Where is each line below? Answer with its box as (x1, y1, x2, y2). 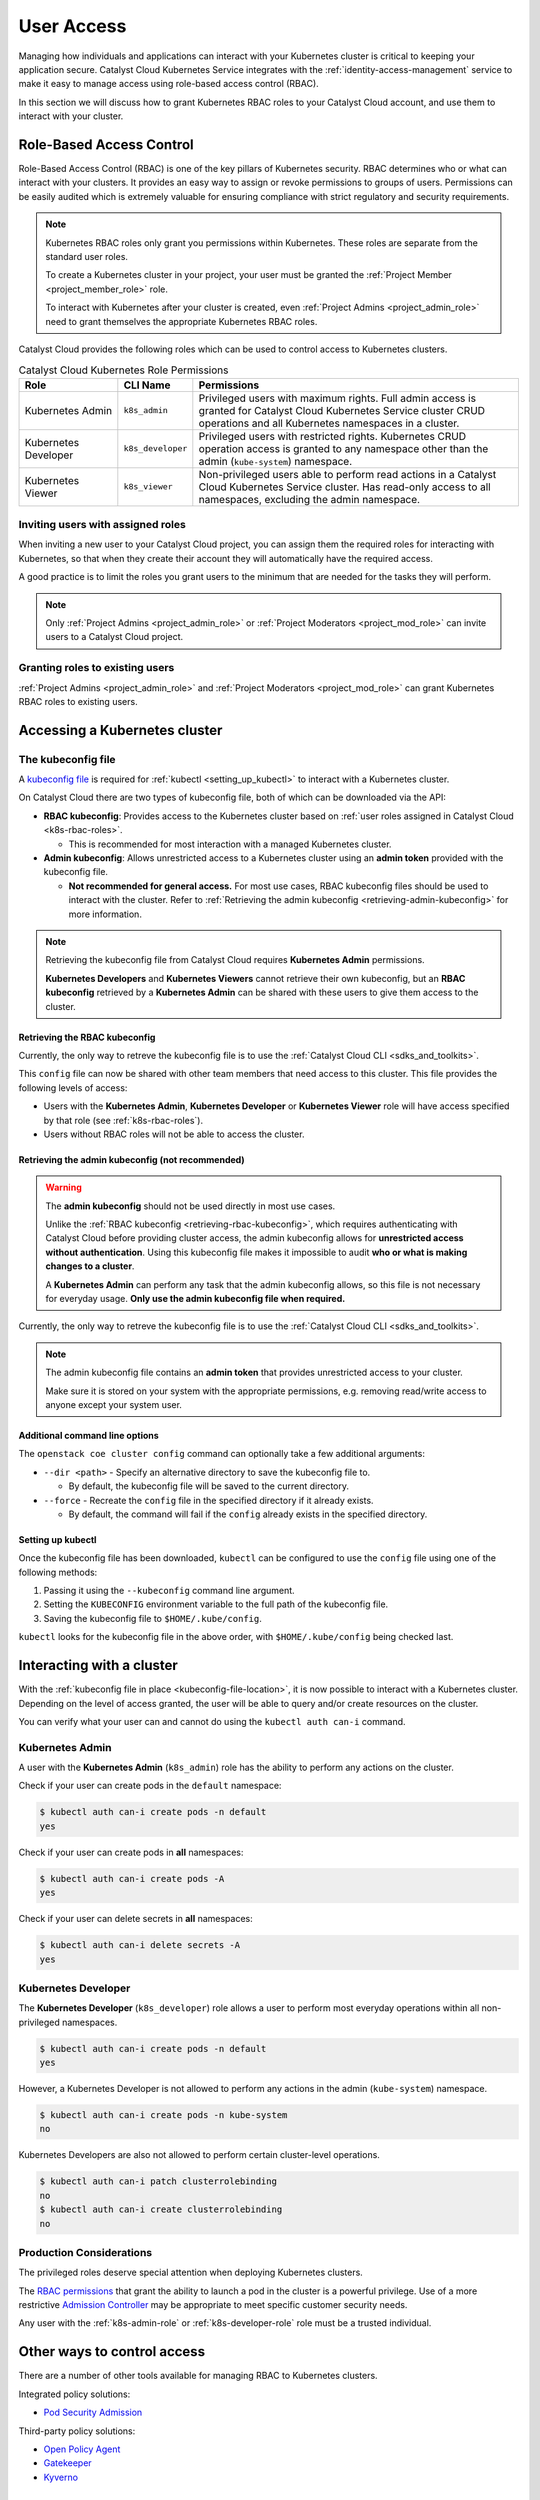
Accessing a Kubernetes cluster (18, 721, 223, 739)
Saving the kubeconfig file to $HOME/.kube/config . (43, 1612, 262, 1624)
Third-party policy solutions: (18, 2425, 136, 2437)
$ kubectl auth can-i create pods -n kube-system (39, 2110, 288, 2121)
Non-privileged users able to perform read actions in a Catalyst (198, 467, 497, 481)
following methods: (18, 1566, 98, 1578)
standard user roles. (45, 250, 129, 262)
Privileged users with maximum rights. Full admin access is (198, 391, 477, 405)
